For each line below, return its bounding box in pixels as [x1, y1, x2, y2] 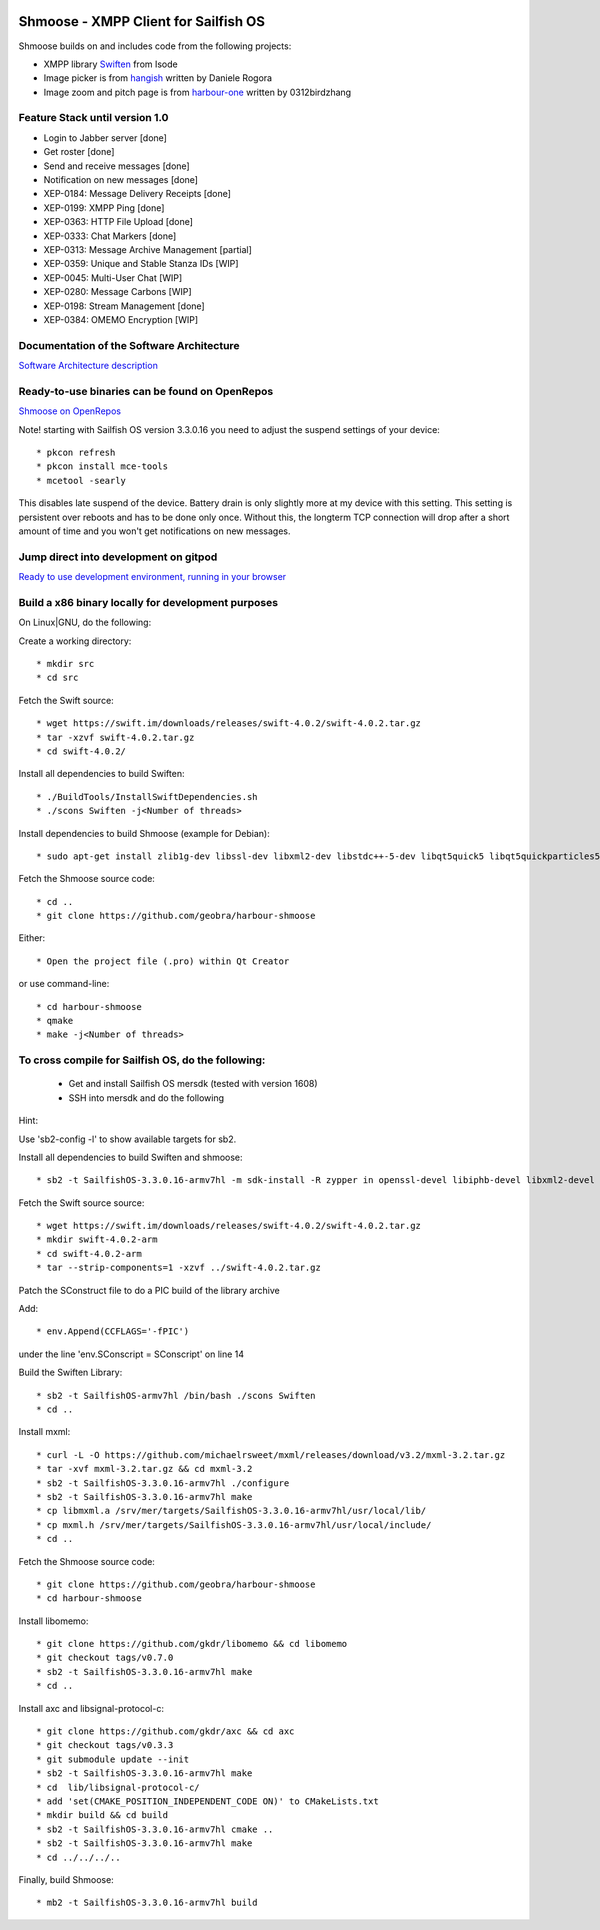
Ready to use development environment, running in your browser [18, 571, 287, 583]
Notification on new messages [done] [43, 174, 199, 185]
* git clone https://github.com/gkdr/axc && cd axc [36, 1726, 295, 1737]
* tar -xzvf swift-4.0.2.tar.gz [36, 731, 195, 743]
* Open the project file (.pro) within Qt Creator [36, 955, 290, 967]
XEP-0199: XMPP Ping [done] [43, 201, 165, 214]
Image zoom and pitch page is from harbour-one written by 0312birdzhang [43, 86, 352, 98]
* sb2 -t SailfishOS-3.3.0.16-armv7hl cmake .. [36, 1823, 274, 1835]
